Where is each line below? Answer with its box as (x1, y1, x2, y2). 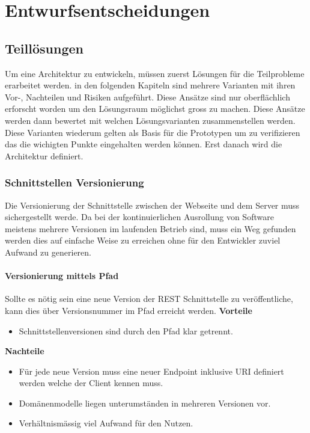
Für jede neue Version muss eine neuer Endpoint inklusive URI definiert (19, 364, 284, 377)
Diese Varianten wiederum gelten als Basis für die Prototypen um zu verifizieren (5, 126, 300, 138)
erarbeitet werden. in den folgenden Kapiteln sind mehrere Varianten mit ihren (5, 79, 296, 91)
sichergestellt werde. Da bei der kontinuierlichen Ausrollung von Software (5, 210, 274, 223)
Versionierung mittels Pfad (5, 269, 119, 282)
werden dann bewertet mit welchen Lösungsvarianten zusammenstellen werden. (5, 114, 296, 126)
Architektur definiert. (5, 149, 84, 162)
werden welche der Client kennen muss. (19, 376, 163, 389)
